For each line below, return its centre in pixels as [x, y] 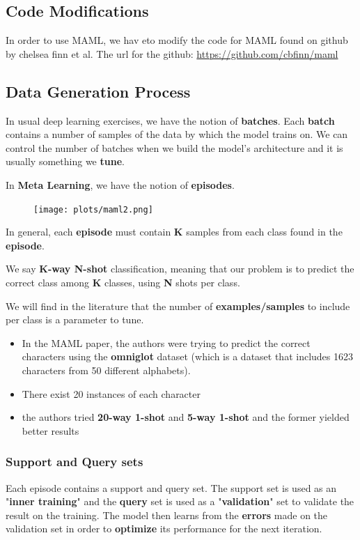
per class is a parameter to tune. [75, 319]
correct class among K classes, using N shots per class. [123, 282]
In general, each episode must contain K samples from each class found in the [174, 232]
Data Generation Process [98, 91]
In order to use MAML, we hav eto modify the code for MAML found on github [177, 40]
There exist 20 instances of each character [111, 393]
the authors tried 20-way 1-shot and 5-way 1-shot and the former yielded [186, 417]
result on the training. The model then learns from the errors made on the [167, 515]
